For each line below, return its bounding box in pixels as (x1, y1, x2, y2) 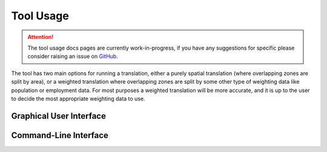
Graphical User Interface (11, 111, 106, 121)
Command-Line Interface (11, 130, 109, 140)
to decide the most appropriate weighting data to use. (11, 94, 145, 102)
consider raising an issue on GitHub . (27, 53, 118, 60)
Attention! (27, 33, 54, 41)
